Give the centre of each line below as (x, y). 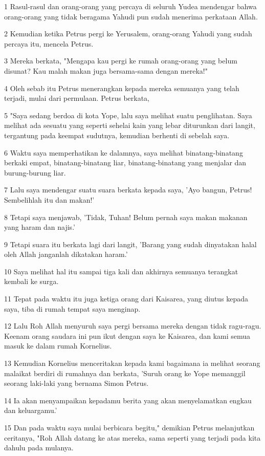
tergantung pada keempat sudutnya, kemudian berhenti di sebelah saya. (117, 135)
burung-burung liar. (35, 172)
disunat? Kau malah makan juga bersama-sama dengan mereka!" (106, 70)
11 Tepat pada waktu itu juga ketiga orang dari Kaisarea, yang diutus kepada (126, 299)
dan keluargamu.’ (31, 410)
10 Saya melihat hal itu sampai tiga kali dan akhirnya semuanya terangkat (121, 271)
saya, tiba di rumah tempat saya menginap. (72, 308)
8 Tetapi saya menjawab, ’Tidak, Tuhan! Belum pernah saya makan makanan (126, 217)
